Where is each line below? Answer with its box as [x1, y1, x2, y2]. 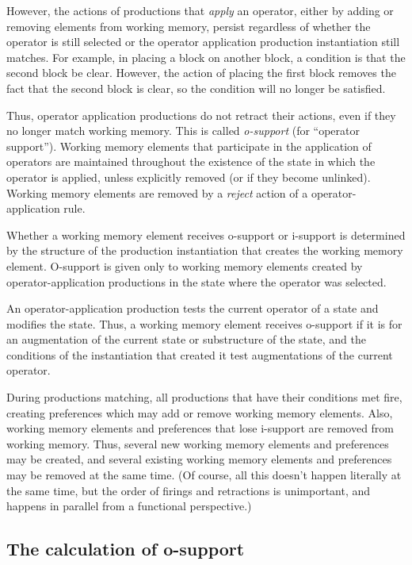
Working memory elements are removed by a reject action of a [6, 184, 308, 201]
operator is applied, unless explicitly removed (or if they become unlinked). [6, 168, 371, 185]
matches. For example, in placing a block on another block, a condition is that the [6, 48, 406, 65]
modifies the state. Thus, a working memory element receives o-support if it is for [6, 315, 402, 332]
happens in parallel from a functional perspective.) [6, 498, 252, 514]
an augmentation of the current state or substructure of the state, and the [6, 331, 366, 348]
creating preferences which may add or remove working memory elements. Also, [6, 404, 393, 421]
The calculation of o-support [6, 536, 245, 561]
